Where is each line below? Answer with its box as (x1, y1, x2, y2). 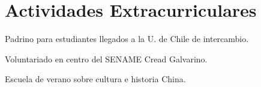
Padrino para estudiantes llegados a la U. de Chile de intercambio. (5, 32, 249, 45)
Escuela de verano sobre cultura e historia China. (5, 73, 186, 85)
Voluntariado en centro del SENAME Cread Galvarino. (5, 52, 208, 65)
